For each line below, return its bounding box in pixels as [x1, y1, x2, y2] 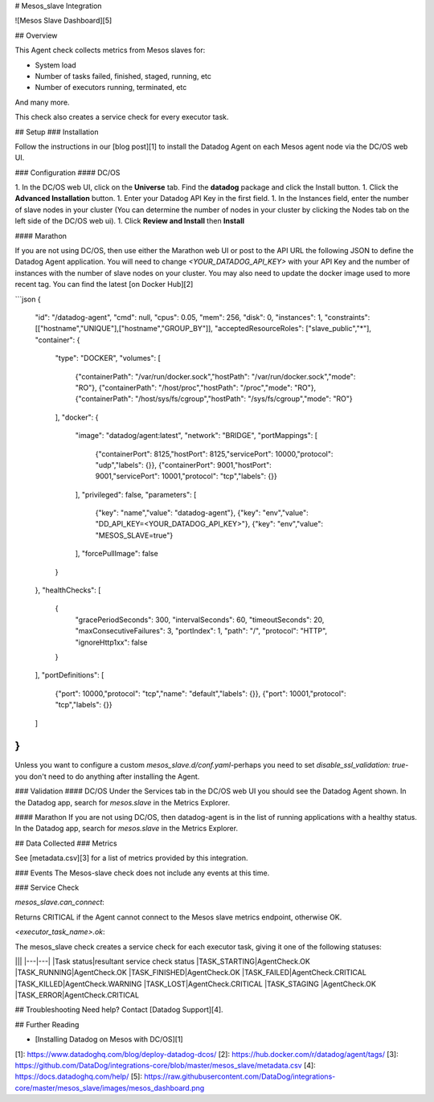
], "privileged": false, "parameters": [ [75, 490, 197, 499]
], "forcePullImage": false [75, 549, 158, 559]
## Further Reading [14, 1019, 80, 1029]
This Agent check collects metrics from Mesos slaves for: [14, 45, 206, 55]
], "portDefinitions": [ [35, 670, 104, 680]
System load [35, 60, 76, 70]
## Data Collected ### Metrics [14, 838, 117, 848]
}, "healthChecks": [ [35, 585, 101, 595]
